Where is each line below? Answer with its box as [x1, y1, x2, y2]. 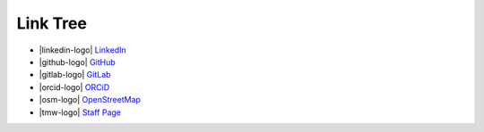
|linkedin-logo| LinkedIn [39, 45, 126, 55]
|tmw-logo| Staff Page [39, 107, 121, 118]
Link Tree [16, 13, 87, 33]
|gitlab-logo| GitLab [39, 70, 111, 80]
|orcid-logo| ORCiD [39, 81, 110, 93]
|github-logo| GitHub [39, 56, 116, 67]
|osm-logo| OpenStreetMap [39, 95, 141, 105]
